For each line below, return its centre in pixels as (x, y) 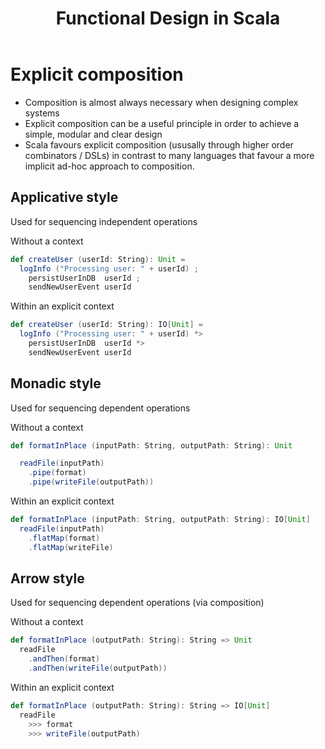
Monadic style (56, 383)
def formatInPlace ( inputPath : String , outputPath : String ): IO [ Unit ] (160, 520)
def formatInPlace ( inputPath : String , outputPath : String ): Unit (151, 445)
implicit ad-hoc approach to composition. (109, 166)
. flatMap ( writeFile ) (71, 547)
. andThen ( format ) (64, 659)
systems (42, 113)
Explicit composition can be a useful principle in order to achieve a (162, 123)
